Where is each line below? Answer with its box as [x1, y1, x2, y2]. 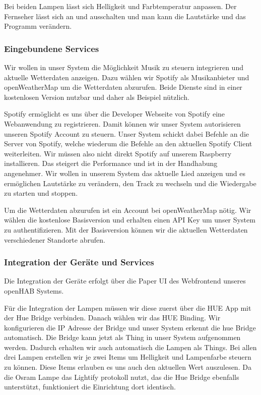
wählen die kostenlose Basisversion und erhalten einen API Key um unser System [4, 214, 255, 225]
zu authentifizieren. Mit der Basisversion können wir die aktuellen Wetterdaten [4, 224, 248, 235]
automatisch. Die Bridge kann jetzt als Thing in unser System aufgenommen [4, 332, 241, 343]
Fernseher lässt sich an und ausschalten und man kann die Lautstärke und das [4, 11, 246, 21]
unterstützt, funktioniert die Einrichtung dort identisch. [4, 381, 176, 392]
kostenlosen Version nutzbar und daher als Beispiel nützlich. [4, 91, 189, 102]
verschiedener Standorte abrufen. [4, 234, 105, 245]
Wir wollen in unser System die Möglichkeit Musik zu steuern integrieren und [4, 62, 243, 72]
